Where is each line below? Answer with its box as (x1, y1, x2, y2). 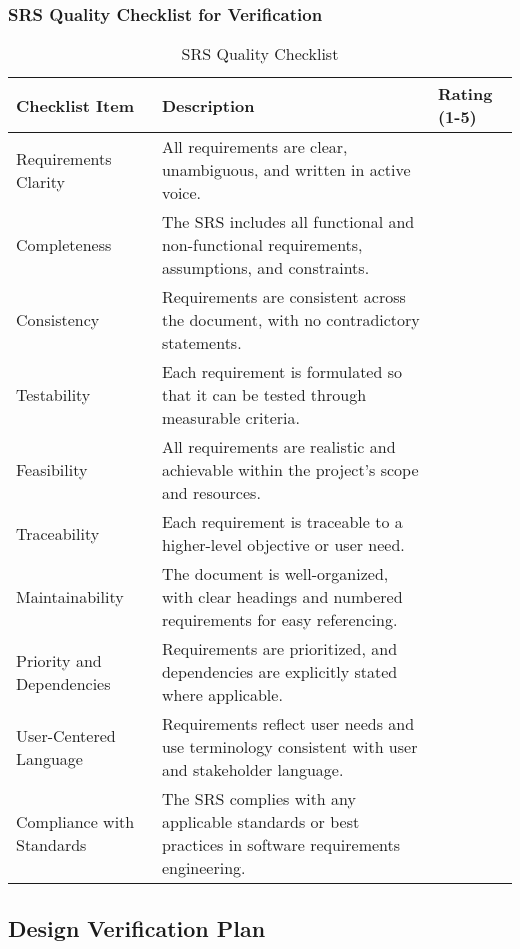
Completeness (16, 233, 112, 257)
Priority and (16, 648, 102, 672)
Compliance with (16, 810, 135, 834)
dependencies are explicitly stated (161, 660, 398, 684)
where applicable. (161, 683, 283, 707)
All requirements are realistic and (161, 435, 396, 459)
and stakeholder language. (161, 758, 344, 782)
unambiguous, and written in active (161, 158, 411, 182)
